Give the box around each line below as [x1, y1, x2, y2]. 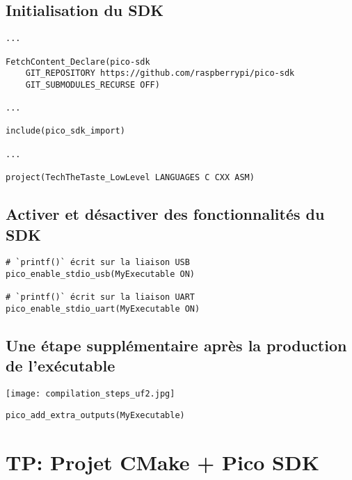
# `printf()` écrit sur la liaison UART [6, 292, 195, 303]
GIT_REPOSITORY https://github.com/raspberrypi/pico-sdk [25, 68, 295, 79]
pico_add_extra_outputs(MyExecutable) [6, 410, 185, 420]
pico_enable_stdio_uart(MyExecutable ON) [6, 303, 200, 314]
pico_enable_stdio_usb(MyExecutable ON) [6, 269, 195, 279]
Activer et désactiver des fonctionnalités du [6, 203, 325, 225]
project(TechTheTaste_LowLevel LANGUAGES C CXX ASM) [6, 173, 255, 183]
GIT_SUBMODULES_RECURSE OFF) [25, 79, 160, 90]
